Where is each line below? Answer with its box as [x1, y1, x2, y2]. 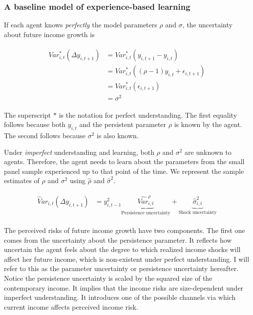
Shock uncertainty [178, 210, 217, 215]
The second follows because [4, 130, 86, 141]
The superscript [4, 109, 51, 120]
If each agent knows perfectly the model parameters [4, 20, 157, 30]
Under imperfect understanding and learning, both [4, 147, 154, 157]
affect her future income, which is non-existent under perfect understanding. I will [4, 253, 250, 264]
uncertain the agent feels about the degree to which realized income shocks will [4, 244, 241, 254]
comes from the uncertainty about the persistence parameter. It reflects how [4, 234, 232, 245]
